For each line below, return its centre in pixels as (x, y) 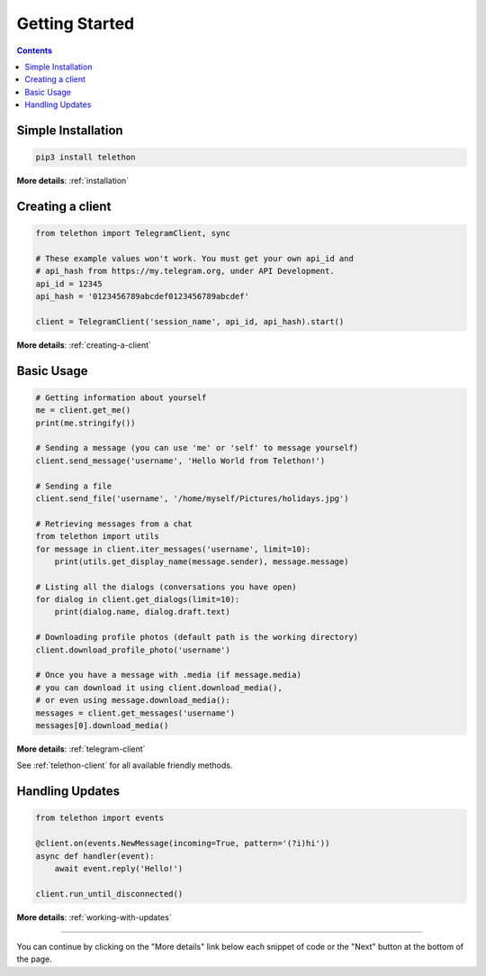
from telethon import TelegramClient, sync (133, 233)
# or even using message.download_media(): (133, 700)
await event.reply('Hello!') (119, 868)
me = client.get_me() (83, 410)
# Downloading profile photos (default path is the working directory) (197, 637)
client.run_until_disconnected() (109, 894)
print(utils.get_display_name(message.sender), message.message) (202, 561)
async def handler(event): (95, 856)
